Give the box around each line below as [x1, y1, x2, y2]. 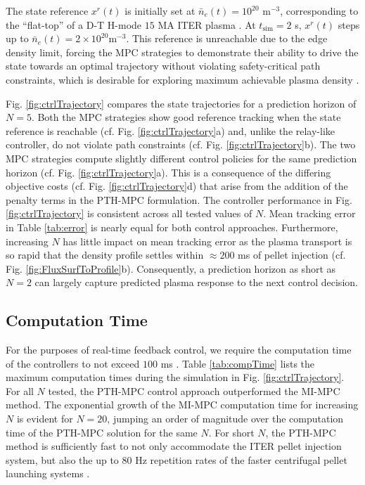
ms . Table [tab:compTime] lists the [160, 356, 315, 370]
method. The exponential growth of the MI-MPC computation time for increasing [6, 397, 359, 412]
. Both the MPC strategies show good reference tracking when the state [31, 110, 341, 124]
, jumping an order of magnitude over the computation [107, 411, 344, 426]
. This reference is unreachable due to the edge [126, 31, 328, 46]
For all [6, 383, 34, 398]
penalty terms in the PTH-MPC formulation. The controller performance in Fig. [6, 192, 352, 207]
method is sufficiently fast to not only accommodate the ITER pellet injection [6, 439, 342, 453]
